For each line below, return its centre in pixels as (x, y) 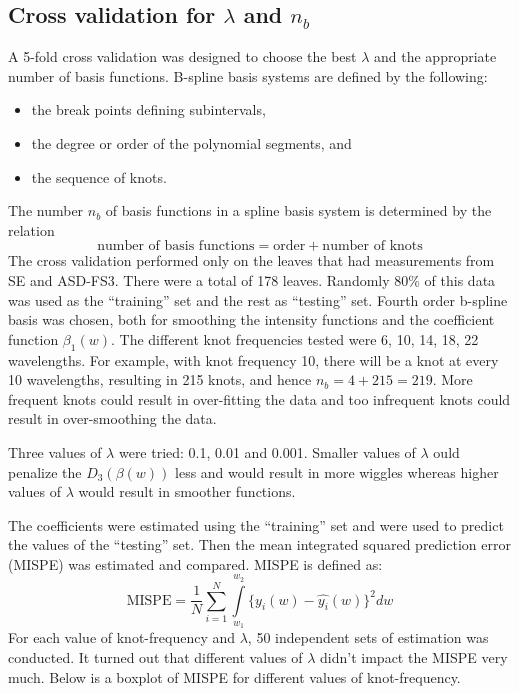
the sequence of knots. (99, 176)
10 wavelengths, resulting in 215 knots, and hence (160, 379)
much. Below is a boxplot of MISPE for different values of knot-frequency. (234, 676)
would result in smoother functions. (187, 491)
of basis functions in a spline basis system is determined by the (298, 210)
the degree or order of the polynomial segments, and (191, 142)
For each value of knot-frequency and (122, 637)
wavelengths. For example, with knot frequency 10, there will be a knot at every (253, 359)
